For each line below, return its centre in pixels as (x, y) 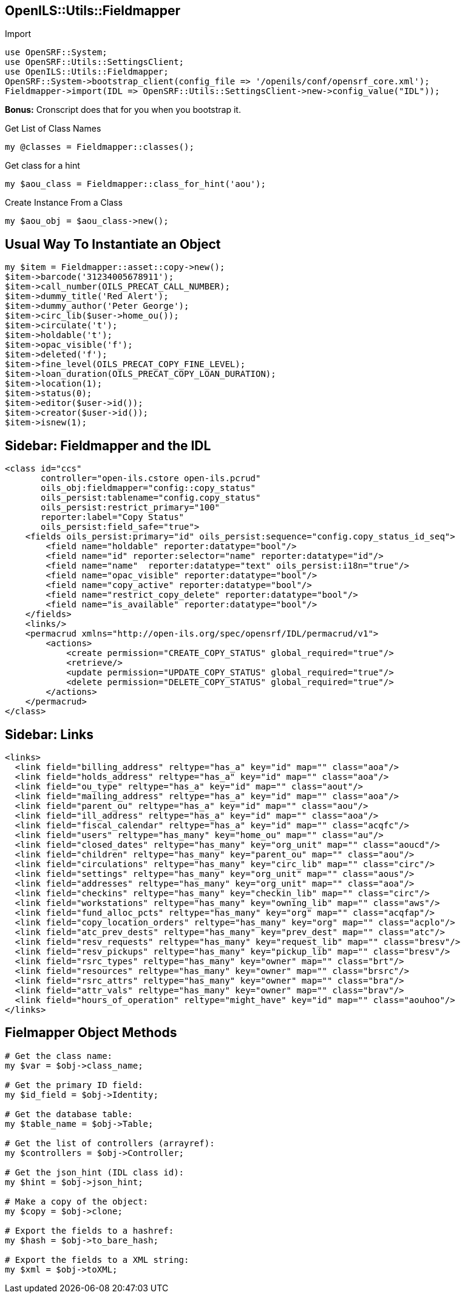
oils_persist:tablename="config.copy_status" (151, 498)
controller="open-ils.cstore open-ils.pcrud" (151, 478)
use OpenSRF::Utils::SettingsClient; (95, 62)
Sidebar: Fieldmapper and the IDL (108, 445)
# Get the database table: (69, 1114)
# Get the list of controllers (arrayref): (110, 1143)
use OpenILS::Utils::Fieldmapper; (87, 72)
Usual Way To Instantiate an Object (113, 244)
